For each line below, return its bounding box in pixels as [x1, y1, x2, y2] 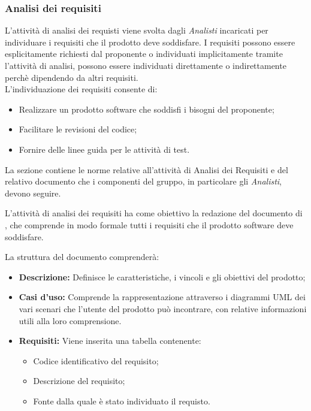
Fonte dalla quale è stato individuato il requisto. [33, 394, 210, 407]
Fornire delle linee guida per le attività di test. [19, 143, 190, 155]
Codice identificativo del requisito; [33, 354, 159, 367]
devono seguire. [5, 186, 61, 199]
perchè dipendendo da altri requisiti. [5, 71, 138, 83]
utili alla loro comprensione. [19, 314, 122, 327]
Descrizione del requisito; [33, 374, 125, 387]
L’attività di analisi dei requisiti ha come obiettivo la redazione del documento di [5, 207, 303, 219]
